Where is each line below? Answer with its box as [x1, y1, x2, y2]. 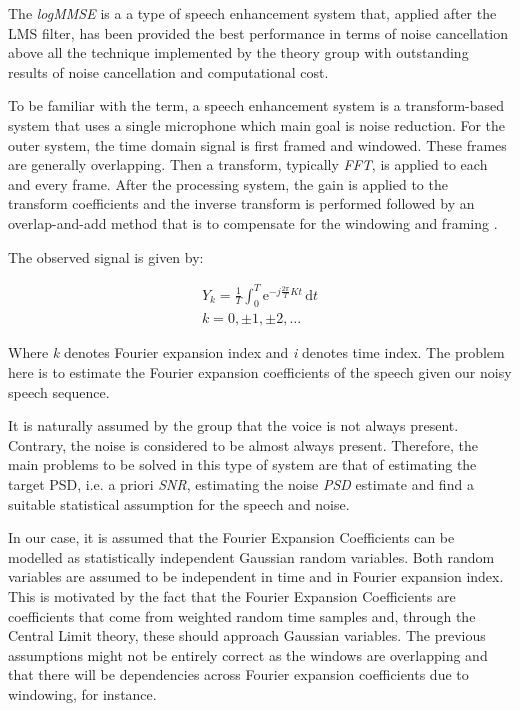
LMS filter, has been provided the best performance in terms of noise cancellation [8, 22, 509, 43]
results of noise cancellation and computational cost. [8, 61, 329, 82]
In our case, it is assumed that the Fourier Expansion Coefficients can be [8, 527, 455, 548]
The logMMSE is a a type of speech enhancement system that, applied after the [8, 3, 497, 23]
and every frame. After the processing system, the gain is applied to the [8, 173, 448, 194]
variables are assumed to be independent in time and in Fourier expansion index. [8, 566, 504, 587]
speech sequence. [8, 381, 110, 402]
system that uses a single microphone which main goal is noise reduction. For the [8, 114, 506, 135]
